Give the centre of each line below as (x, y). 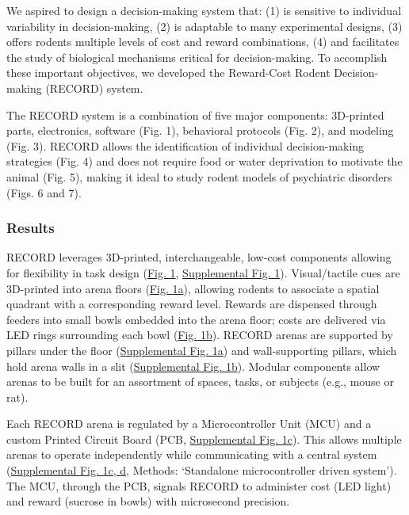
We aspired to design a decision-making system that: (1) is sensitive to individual (204, 10)
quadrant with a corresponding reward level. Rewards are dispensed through (192, 304)
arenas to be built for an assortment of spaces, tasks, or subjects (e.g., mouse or (200, 381)
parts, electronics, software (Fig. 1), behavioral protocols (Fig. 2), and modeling (200, 130)
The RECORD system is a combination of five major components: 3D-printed (195, 114)
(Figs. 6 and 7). (44, 192)
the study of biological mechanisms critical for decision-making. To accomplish (197, 57)
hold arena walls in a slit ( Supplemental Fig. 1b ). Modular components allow (193, 366)
